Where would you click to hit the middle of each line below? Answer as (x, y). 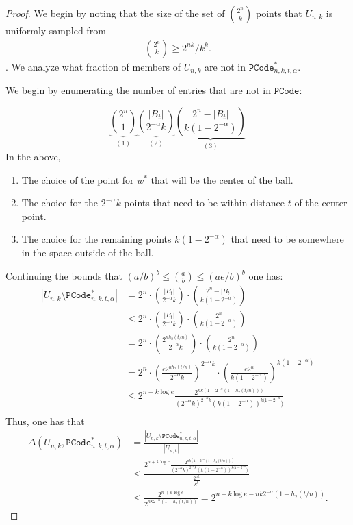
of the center (321, 203)
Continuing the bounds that (64, 276)
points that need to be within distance (205, 203)
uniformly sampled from (56, 30)
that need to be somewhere (287, 239)
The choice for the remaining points (96, 239)
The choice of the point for (78, 179)
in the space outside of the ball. (88, 253)
